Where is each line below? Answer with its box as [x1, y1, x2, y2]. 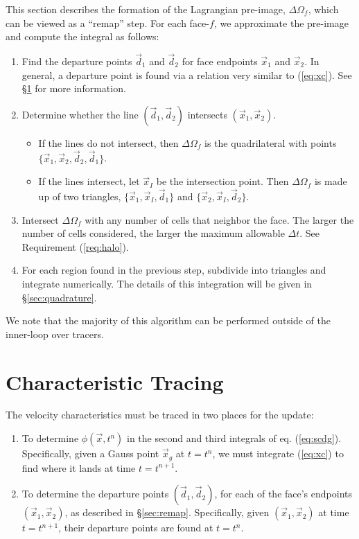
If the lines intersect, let [38, 174, 140, 188]
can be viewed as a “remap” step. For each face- [6, 15, 209, 30]
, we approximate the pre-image [213, 15, 349, 30]
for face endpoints [182, 54, 258, 68]
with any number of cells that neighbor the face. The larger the [85, 212, 354, 227]
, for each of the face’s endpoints [214, 486, 353, 501]
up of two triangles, [38, 189, 121, 203]
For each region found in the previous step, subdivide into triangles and [21, 263, 326, 277]
